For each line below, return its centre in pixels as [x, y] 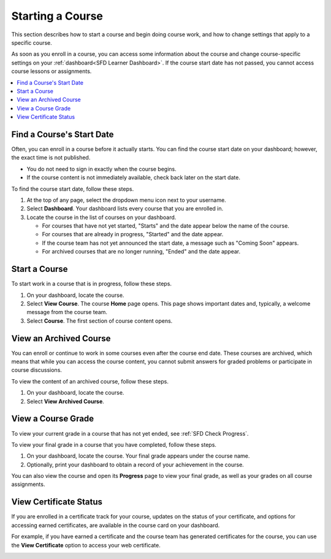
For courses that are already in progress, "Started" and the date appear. [133, 234]
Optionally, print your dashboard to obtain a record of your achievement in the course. [135, 465]
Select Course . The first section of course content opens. [100, 321]
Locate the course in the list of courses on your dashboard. [101, 217]
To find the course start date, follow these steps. [73, 189]
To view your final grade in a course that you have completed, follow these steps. [114, 444]
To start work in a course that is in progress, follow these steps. [91, 284]
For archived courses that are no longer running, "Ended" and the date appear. [141, 252]
